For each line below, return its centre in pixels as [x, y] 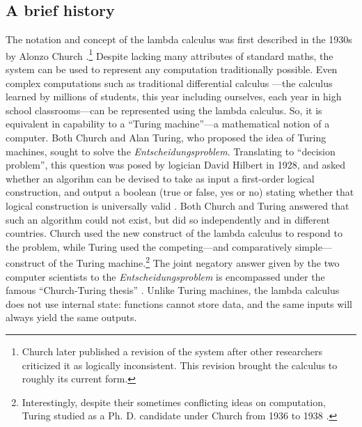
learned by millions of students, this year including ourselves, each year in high [174, 96]
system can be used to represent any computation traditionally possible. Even [172, 69]
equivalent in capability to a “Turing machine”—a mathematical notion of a [168, 124]
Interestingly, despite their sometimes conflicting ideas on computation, [174, 402]
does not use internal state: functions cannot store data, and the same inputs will [179, 303]
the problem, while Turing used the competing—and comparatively [149, 246]
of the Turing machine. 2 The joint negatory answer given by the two [194, 262]
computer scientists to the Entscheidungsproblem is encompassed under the [165, 276]
